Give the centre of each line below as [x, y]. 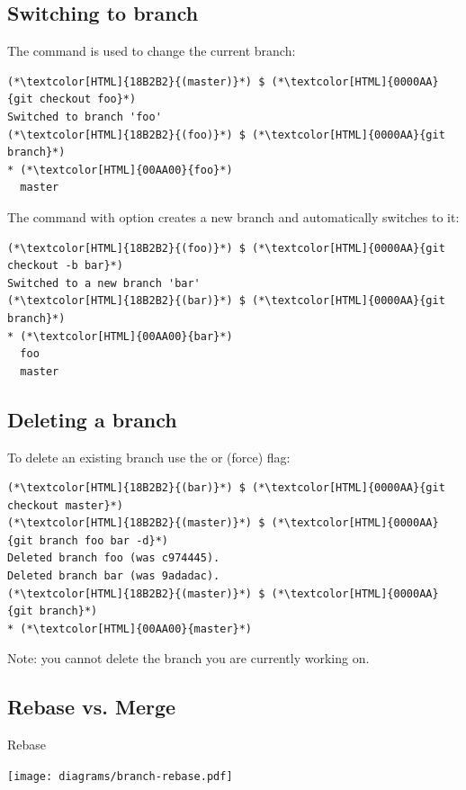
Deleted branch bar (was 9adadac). [114, 576]
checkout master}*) [65, 505]
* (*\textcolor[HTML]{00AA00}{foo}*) [120, 170]
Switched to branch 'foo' [85, 117]
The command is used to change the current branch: [152, 51]
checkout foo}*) [88, 99]
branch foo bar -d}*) [103, 540]
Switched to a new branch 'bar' [104, 283]
